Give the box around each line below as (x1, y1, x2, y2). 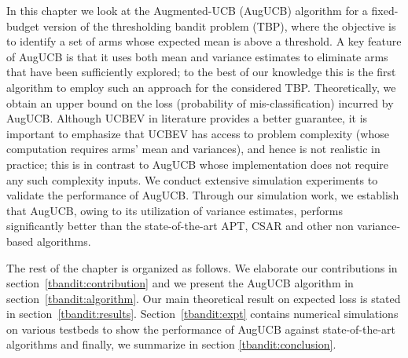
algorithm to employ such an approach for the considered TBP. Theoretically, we (6, 79, 396, 95)
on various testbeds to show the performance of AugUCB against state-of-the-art (6, 320, 396, 337)
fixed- (371, 2, 399, 18)
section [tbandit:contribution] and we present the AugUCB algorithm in (6, 275, 354, 291)
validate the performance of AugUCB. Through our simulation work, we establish (6, 187, 399, 203)
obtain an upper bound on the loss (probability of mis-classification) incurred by (6, 94, 394, 111)
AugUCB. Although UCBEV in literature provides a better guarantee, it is (6, 110, 368, 126)
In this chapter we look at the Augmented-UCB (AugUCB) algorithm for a (6, 2, 368, 18)
